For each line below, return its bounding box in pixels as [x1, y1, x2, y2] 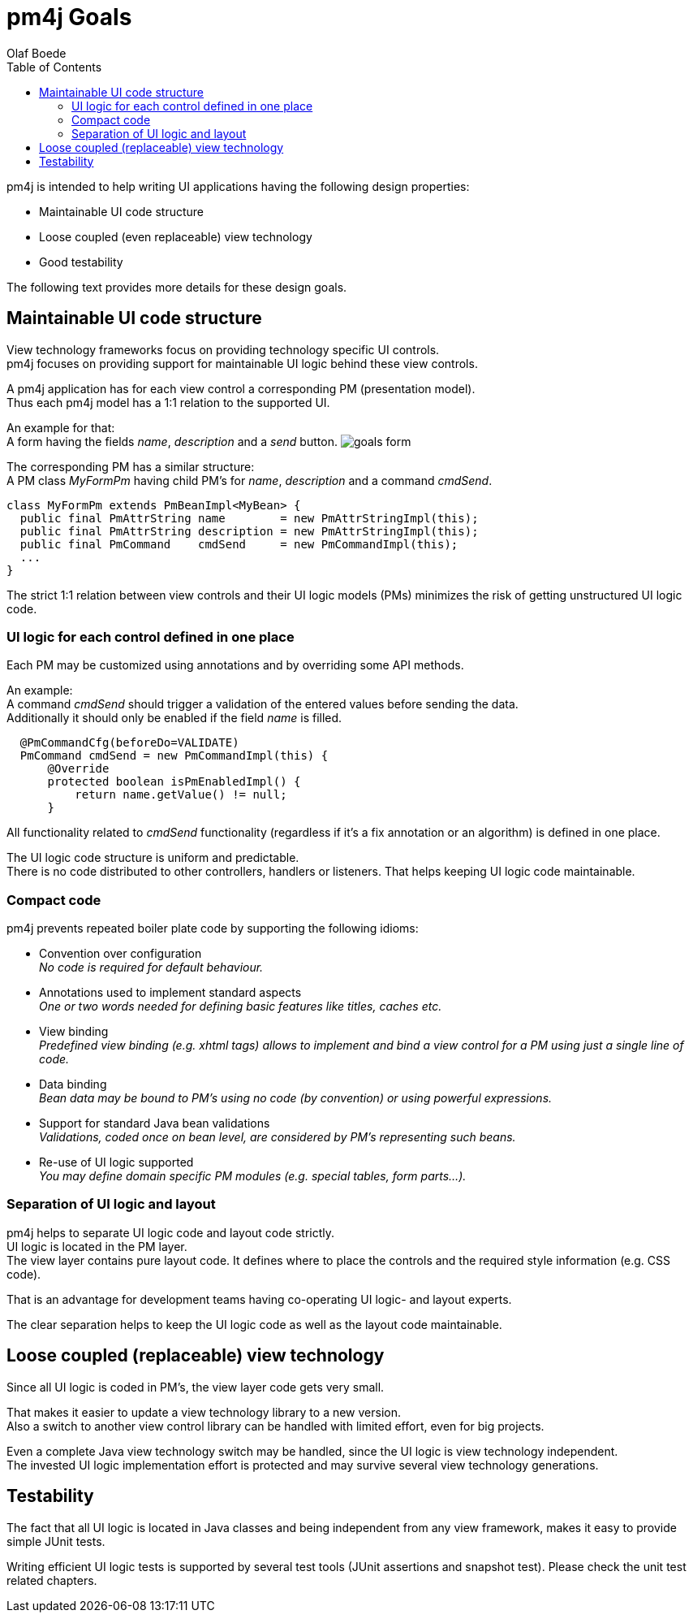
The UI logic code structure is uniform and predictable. [6, 851, 299, 865]
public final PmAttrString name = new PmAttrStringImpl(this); [19, 511, 479, 525]
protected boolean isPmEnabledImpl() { [47, 775, 301, 789]
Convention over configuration [39, 946, 202, 961]
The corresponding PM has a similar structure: [6, 459, 255, 474]
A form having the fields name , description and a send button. [6, 434, 338, 448]
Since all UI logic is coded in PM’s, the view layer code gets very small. [6, 1379, 385, 1394]
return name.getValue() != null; [75, 788, 287, 802]
